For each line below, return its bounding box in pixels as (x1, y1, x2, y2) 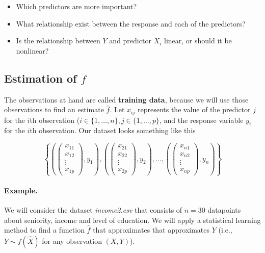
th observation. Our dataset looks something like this (30, 125, 196, 136)
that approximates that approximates (93, 224, 210, 235)
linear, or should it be (164, 35, 232, 46)
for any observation (42, 235, 102, 246)
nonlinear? (16, 45, 49, 56)
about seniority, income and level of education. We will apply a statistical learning (4, 214, 261, 225)
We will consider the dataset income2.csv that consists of (4, 204, 182, 215)
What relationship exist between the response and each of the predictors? (16, 18, 246, 29)
